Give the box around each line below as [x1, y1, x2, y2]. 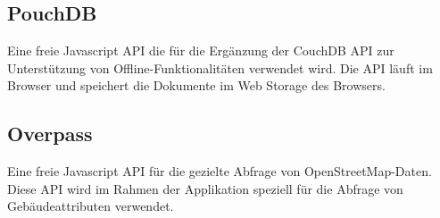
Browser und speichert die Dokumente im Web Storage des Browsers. [7, 76, 386, 95]
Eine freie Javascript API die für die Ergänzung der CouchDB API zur [7, 41, 394, 60]
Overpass [7, 120, 93, 147]
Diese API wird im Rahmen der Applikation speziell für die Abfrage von [7, 179, 403, 197]
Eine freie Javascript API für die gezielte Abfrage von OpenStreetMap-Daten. [7, 162, 432, 180]
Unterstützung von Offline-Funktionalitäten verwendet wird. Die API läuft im [7, 58, 433, 77]
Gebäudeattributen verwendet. [7, 197, 174, 215]
